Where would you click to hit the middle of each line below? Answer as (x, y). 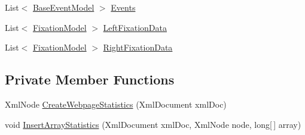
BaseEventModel (63, 7)
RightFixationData (138, 47)
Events (123, 7)
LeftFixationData (135, 27)
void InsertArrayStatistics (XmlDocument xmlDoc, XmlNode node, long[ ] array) (153, 124)
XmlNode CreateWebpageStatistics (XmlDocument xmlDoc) (116, 104)
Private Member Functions (90, 79)
